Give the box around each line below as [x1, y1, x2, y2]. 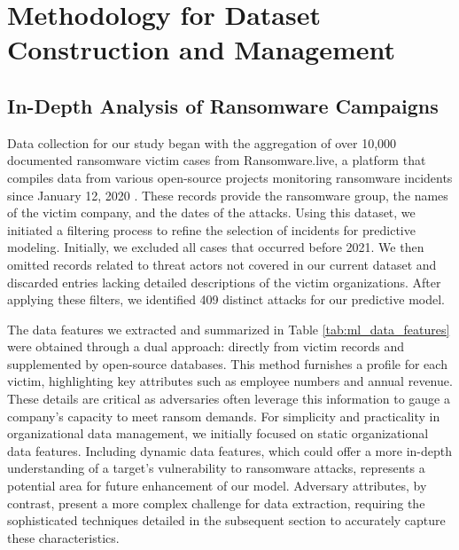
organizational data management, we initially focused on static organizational [7, 424, 429, 443]
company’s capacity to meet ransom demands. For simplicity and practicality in [7, 406, 440, 425]
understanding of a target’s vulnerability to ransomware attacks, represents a [7, 459, 425, 477]
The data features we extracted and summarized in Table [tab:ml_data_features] [7, 319, 450, 338]
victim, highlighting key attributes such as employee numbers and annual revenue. [7, 372, 453, 390]
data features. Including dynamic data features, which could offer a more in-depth [7, 441, 452, 460]
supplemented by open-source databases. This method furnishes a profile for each [7, 354, 447, 373]
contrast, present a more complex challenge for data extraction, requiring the [7, 493, 425, 512]
